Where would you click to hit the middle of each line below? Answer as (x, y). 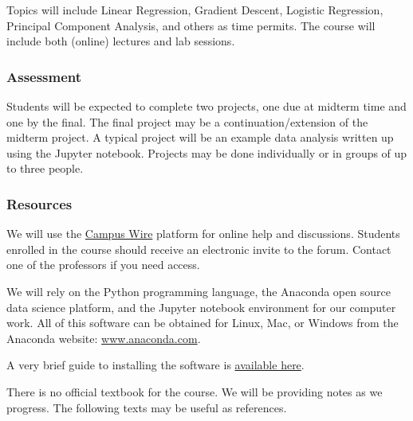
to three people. (45, 168)
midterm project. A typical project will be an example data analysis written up (200, 137)
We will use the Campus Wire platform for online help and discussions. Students (203, 234)
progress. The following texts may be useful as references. (147, 407)
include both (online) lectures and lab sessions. (121, 41)
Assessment (44, 76)
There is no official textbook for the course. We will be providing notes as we (195, 391)
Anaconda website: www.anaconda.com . (104, 338)
